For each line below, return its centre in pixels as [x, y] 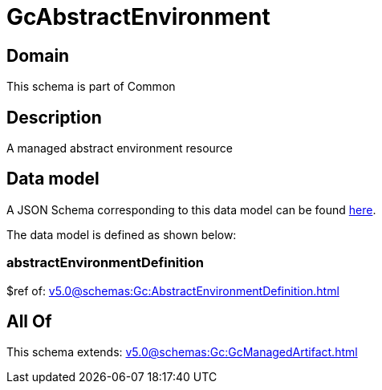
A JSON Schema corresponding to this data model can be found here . [191, 209]
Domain [38, 55]
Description [54, 117]
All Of [29, 322]
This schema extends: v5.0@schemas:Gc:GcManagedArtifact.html [182, 352]
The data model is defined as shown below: [122, 234]
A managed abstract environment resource [120, 148]
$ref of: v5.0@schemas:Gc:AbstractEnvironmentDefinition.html [173, 290]
